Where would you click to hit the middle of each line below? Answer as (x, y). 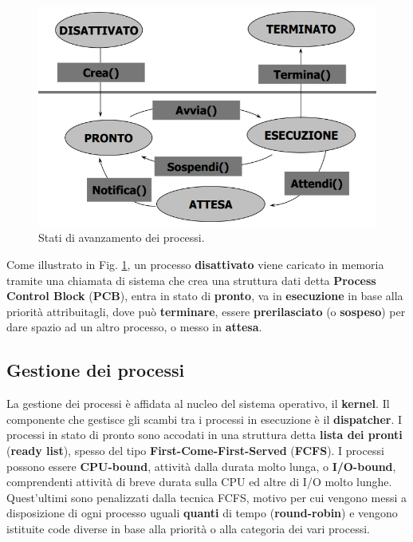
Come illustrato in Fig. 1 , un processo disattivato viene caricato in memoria (195, 265)
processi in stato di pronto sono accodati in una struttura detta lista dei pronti (205, 435)
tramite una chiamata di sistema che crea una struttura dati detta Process (191, 280)
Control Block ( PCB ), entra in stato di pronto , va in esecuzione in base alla (205, 296)
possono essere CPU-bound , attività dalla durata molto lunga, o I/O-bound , (201, 466)
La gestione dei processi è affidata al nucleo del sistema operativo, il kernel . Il (198, 404)
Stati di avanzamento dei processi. (122, 237)
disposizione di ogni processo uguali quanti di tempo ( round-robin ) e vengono (202, 513)
